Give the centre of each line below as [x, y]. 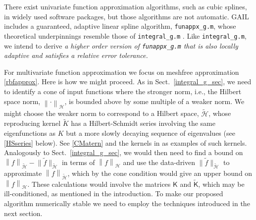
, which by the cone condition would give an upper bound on [160, 173]
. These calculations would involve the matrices [99, 184]
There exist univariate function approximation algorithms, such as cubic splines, [126, 6]
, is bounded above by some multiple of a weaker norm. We [154, 101]
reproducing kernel [32, 123]
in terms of [78, 162]
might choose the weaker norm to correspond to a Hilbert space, [102, 113]
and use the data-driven [159, 162]
